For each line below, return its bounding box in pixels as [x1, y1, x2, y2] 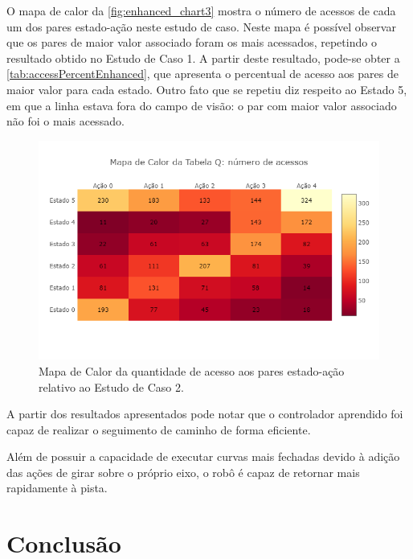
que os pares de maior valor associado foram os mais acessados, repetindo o [6, 34, 377, 51]
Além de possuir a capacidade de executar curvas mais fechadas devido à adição [6, 448, 400, 465]
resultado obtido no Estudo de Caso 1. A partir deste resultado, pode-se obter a [6, 49, 400, 66]
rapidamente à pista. [6, 479, 108, 496]
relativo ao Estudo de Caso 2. [39, 378, 184, 395]
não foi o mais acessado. [6, 113, 125, 129]
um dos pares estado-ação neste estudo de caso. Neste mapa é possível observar [6, 18, 396, 35]
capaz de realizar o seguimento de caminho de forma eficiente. [6, 421, 311, 438]
